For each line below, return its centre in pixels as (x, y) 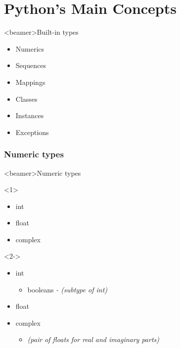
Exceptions (32, 132)
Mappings (30, 82)
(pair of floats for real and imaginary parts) (93, 339)
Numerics (30, 48)
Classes (26, 99)
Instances (30, 115)
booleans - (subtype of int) (67, 289)
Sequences (31, 65)
